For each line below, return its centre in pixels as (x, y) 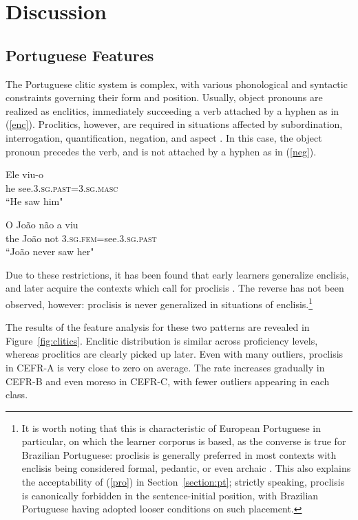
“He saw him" (34, 201)
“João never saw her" (50, 251)
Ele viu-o (25, 174)
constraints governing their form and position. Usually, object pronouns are (164, 97)
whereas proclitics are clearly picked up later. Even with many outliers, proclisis (175, 354)
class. (17, 394)
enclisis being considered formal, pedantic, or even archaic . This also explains (186, 468)
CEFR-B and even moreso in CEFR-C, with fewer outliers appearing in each (168, 381)
